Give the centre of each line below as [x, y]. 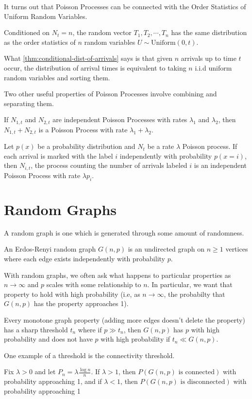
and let [45, 372]
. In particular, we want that [190, 284]
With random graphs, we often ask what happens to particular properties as [118, 275]
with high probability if [135, 339]
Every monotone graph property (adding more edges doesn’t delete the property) [125, 319]
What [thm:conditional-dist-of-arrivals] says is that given [88, 58]
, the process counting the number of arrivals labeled [109, 165]
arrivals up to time [209, 58]
